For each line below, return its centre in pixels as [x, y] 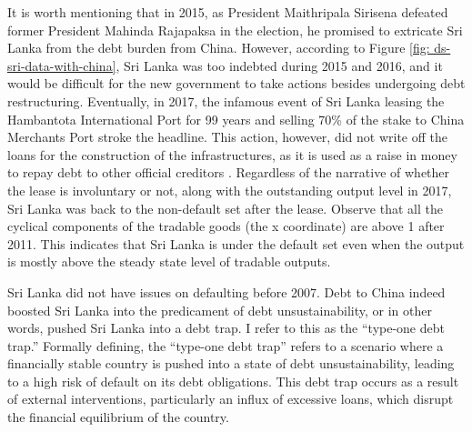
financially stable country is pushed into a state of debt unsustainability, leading [231, 363]
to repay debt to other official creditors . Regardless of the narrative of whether [229, 172]
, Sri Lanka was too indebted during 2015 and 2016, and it [279, 65]
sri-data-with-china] [62, 65]
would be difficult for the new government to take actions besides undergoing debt [236, 83]
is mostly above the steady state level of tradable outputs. [169, 261]
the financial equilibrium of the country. [118, 417]
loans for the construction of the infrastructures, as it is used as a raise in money [232, 154]
